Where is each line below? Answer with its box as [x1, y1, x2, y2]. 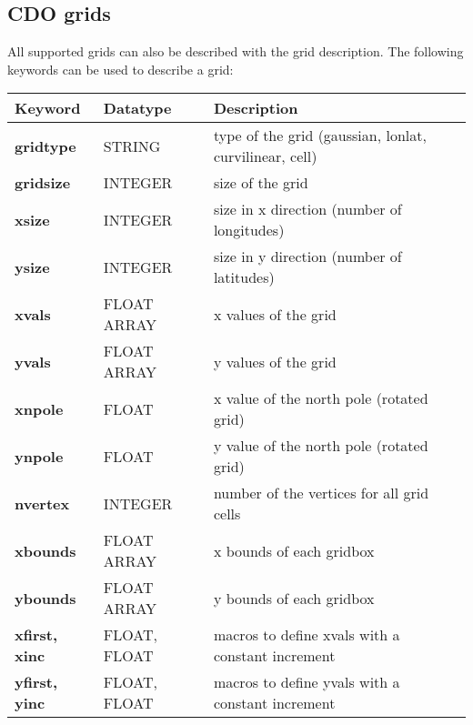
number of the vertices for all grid [213, 482, 429, 504]
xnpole [15, 398, 64, 419]
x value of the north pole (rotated [213, 388, 428, 409]
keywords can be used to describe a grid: [7, 59, 234, 78]
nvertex [15, 492, 70, 514]
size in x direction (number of [213, 198, 402, 220]
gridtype [15, 135, 76, 156]
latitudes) [213, 267, 275, 288]
